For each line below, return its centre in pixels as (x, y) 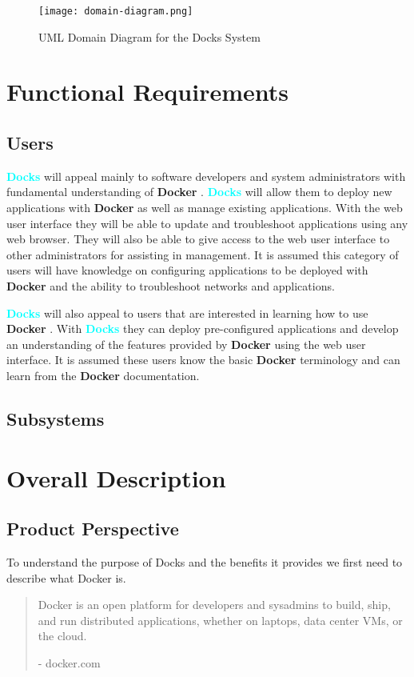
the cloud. (62, 636)
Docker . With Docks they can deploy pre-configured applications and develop (203, 328)
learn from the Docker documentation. (103, 375)
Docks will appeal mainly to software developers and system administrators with (206, 176)
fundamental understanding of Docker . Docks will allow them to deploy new (199, 192)
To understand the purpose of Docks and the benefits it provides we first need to (205, 561)
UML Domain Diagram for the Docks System (149, 36)
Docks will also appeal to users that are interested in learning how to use (187, 312)
